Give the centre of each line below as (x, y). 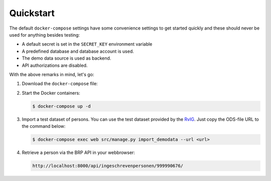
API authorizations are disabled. (55, 65)
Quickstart (32, 13)
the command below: (44, 126)
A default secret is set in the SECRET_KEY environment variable (87, 44)
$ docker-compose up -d (62, 106)
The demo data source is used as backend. (66, 58)
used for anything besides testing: (45, 35)
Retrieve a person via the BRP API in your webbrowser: (79, 152)
